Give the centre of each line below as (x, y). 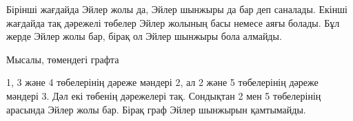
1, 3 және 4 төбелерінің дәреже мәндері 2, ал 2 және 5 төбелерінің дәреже (162, 82)
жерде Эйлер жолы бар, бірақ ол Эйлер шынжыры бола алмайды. (144, 36)
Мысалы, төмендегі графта (63, 59)
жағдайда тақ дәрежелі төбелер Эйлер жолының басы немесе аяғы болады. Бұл (173, 22)
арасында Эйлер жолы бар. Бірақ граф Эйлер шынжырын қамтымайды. (156, 109)
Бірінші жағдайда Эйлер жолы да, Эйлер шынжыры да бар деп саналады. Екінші (177, 9)
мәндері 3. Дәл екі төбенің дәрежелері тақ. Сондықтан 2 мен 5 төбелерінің (164, 95)
